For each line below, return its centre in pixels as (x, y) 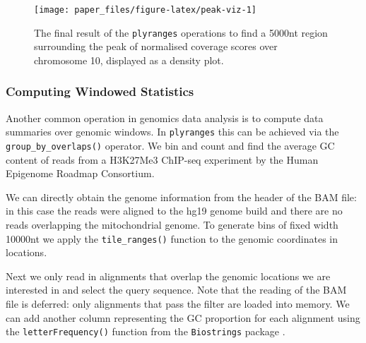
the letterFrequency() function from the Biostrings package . (146, 331)
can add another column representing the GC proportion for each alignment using (183, 317)
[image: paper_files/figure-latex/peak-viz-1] (145, 10)
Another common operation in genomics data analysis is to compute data (165, 118)
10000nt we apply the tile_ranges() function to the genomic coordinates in (172, 238)
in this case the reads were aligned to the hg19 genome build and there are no (174, 211)
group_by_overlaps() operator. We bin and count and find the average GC (170, 145)
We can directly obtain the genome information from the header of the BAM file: (181, 197)
